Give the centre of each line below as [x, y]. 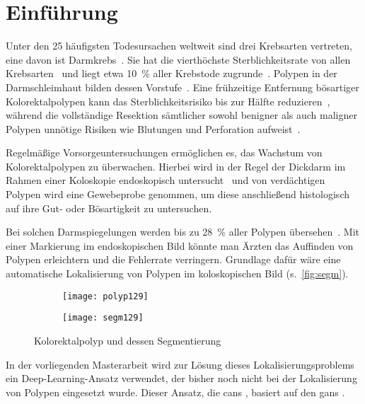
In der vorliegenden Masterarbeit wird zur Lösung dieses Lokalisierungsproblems [180, 364]
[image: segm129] [103, 318]
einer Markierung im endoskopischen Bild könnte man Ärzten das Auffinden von [180, 245]
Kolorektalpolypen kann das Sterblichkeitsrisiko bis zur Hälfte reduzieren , [168, 101]
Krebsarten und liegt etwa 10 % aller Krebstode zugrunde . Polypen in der [172, 73]
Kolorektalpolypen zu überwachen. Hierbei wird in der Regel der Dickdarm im [176, 166]
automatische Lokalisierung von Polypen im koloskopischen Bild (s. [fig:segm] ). [177, 273]
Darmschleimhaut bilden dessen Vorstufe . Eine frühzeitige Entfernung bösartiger [182, 87]
